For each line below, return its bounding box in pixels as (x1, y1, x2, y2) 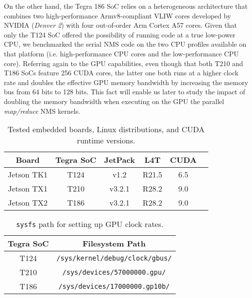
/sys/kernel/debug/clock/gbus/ (56, 254, 172, 262)
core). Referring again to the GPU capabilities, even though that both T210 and (4, 58, 243, 68)
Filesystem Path (83, 238, 146, 249)
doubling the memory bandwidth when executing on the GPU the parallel (4, 96, 224, 106)
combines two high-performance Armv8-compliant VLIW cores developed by (4, 10, 231, 20)
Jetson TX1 (8, 183, 48, 194)
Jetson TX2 (8, 197, 48, 209)
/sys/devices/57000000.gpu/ (62, 268, 166, 276)
